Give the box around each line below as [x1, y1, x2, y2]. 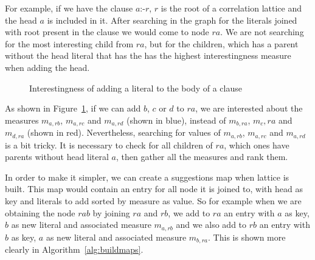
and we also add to [176, 218, 247, 231]
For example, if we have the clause [5, 2, 133, 14]
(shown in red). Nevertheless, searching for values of [27, 126, 221, 139]
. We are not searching [220, 25, 304, 38]
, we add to [168, 206, 210, 219]
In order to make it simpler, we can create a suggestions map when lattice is [5, 170, 289, 183]
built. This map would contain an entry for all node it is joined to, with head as [5, 182, 303, 195]
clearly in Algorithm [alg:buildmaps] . [5, 243, 144, 256]
